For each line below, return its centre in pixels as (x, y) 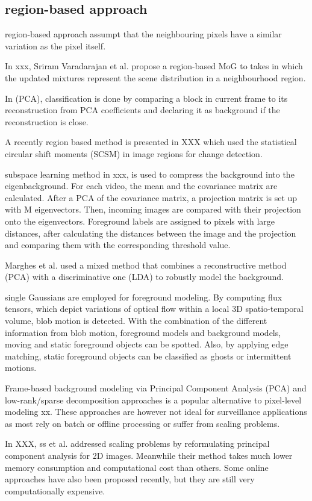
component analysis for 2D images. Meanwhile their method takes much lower (149, 456)
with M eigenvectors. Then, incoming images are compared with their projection (153, 209)
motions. (21, 368)
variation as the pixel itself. (55, 45)
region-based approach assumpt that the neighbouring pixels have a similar (143, 34)
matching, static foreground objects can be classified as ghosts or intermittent (148, 356)
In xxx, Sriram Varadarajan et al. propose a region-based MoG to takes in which (154, 66)
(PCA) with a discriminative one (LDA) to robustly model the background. (144, 277)
